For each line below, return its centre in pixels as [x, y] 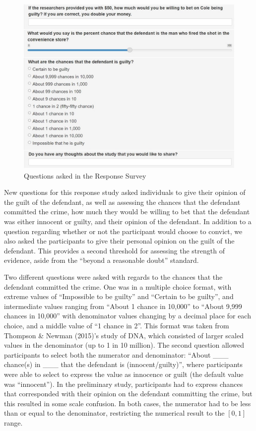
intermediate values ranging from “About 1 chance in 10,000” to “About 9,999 [123, 306]
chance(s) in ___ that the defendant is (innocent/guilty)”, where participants [123, 364]
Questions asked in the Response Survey [85, 175]
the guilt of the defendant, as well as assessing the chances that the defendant [122, 202]
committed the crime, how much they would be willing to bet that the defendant [127, 212]
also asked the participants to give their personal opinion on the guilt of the [119, 241]
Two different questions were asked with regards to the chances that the [113, 277]
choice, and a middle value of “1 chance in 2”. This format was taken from [117, 325]
